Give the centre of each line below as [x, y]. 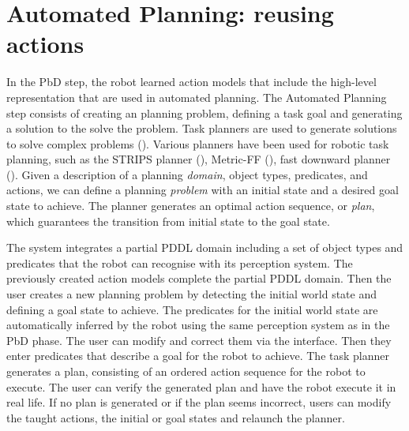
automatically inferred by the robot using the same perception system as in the [198, 325]
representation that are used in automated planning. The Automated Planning [197, 97]
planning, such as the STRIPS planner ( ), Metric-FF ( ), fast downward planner [199, 159]
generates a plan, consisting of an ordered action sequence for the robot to [186, 371]
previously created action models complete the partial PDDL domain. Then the [199, 278]
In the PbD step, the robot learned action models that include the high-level [191, 82]
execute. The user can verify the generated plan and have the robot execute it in [201, 386]
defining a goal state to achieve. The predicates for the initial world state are [192, 309]
